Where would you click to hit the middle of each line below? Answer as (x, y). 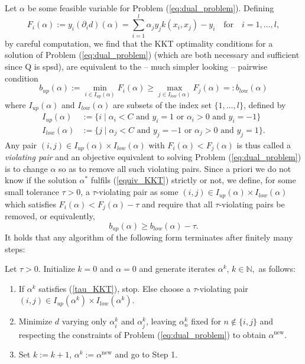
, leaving (161, 321)
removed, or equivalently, (50, 215)
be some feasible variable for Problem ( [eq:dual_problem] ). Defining (151, 8)
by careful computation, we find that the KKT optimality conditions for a (139, 43)
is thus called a (264, 144)
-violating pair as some (137, 192)
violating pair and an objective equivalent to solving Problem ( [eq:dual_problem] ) (153, 157)
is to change (26, 168)
